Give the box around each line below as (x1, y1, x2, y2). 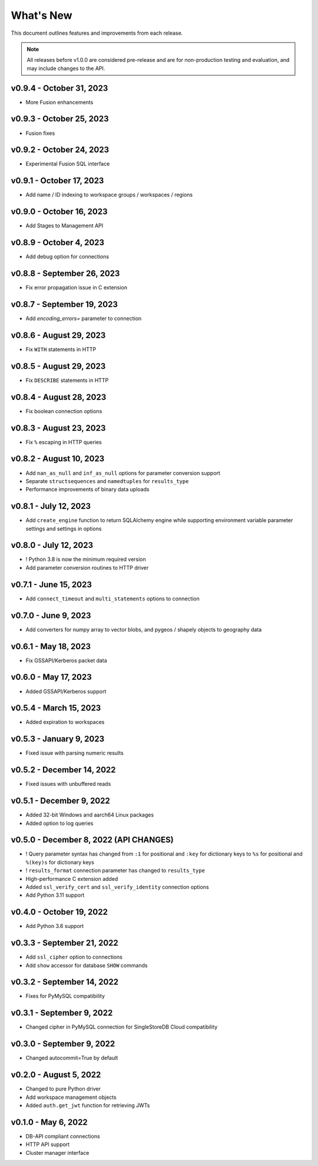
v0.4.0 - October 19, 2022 (11, 907, 108, 917)
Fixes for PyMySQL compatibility (25, 993, 105, 1000)
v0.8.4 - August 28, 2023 (11, 392, 107, 402)
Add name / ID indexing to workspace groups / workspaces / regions (25, 191, 193, 199)
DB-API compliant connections (25, 1132, 100, 1139)
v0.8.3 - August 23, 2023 (11, 423, 106, 433)
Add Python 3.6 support (25, 923, 84, 930)
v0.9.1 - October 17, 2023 (11, 176, 104, 186)
